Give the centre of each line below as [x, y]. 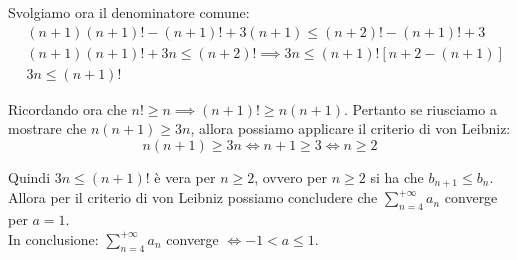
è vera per [185, 176]
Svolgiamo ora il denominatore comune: [129, 12]
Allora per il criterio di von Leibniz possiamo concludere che [193, 197]
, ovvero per [290, 176]
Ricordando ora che [67, 108]
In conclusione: [53, 238]
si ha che [397, 176]
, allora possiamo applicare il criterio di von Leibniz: [350, 128]
